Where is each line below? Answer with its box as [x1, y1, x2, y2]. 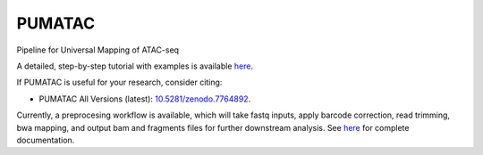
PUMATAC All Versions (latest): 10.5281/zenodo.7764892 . [38, 94, 251, 104]
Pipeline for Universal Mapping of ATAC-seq [16, 45, 179, 55]
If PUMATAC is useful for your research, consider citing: [16, 77, 223, 88]
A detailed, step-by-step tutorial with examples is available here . [16, 61, 254, 71]
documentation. [16, 135, 75, 145]
